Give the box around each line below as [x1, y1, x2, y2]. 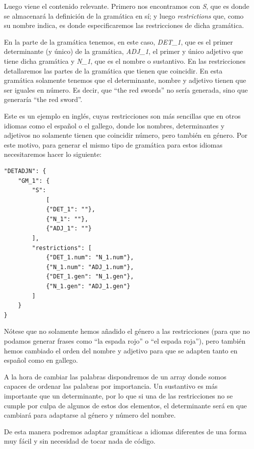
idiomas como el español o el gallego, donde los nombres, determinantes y [4, 120, 225, 130]
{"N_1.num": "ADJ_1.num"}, [46, 263, 134, 271]
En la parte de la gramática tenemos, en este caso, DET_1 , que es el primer [4, 36, 233, 47]
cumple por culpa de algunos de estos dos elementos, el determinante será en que [4, 400, 247, 410]
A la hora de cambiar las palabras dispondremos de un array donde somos [4, 371, 227, 381]
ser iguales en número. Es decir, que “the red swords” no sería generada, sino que [4, 84, 248, 95]
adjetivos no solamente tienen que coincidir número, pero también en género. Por [4, 130, 248, 140]
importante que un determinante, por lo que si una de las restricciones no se [4, 390, 233, 400]
